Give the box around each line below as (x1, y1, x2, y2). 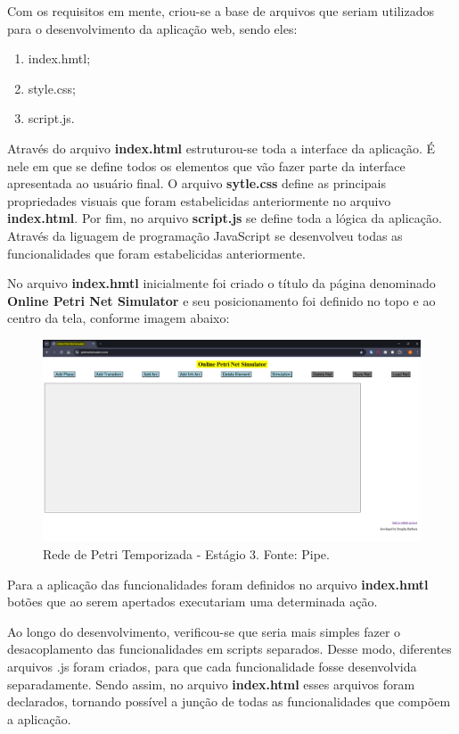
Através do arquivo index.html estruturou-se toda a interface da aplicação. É (7, 138, 436, 157)
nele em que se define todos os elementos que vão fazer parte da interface (7, 156, 406, 175)
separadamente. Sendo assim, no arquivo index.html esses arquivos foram (7, 674, 415, 693)
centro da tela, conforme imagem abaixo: (7, 309, 230, 327)
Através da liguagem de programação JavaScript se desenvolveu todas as (7, 226, 403, 244)
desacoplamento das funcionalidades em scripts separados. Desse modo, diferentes (7, 639, 452, 658)
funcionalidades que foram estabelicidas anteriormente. (7, 243, 306, 262)
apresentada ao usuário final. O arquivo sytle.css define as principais (7, 174, 386, 193)
